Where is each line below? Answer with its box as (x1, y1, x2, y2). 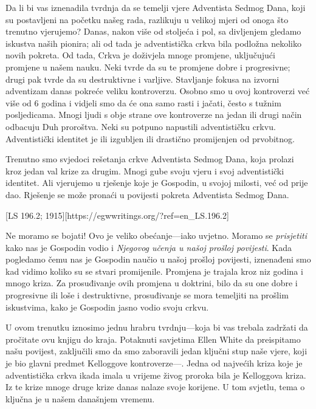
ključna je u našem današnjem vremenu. (5, 392, 155, 405)
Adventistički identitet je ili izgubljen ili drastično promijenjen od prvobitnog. (5, 132, 295, 145)
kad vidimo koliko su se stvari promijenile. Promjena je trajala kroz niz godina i (5, 264, 303, 277)
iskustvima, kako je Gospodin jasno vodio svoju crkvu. (5, 300, 209, 313)
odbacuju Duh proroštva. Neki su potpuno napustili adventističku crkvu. (5, 120, 276, 132)
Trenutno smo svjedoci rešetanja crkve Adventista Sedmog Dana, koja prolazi (5, 153, 294, 165)
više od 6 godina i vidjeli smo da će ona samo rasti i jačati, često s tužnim (5, 96, 281, 109)
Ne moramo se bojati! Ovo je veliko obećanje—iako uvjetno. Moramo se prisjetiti (5, 229, 307, 242)
